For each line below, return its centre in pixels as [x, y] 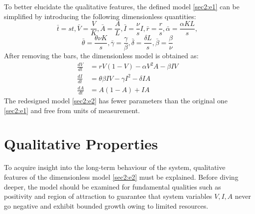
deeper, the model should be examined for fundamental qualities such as [113, 186]
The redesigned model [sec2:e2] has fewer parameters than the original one [116, 100]
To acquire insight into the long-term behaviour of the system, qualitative [115, 167]
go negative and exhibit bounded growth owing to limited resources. [106, 205]
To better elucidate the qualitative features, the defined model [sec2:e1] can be [122, 6]
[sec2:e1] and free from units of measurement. [72, 110]
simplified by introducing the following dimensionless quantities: [100, 16]
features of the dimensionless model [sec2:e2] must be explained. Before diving [121, 177]
